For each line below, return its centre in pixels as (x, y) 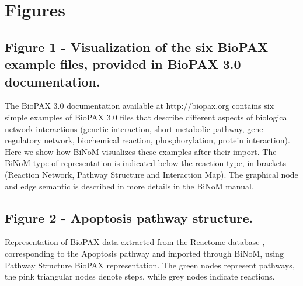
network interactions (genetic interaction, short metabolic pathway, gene (134, 128)
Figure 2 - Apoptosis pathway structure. (129, 217)
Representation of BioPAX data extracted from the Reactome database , (135, 242)
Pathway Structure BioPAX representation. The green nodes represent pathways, (150, 265)
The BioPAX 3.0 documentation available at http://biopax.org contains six (140, 106)
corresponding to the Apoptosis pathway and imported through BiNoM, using (144, 253)
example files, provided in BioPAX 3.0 (123, 64)
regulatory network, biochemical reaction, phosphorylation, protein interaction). (147, 140)
